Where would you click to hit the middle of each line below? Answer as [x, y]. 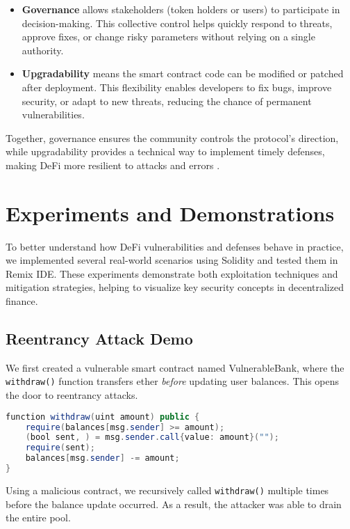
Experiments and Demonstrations [170, 213]
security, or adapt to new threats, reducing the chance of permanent [167, 101]
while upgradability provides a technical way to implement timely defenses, [165, 151]
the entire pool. [38, 518]
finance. [22, 301]
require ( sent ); [60, 448]
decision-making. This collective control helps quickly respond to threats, [177, 23]
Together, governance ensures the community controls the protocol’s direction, [172, 137]
